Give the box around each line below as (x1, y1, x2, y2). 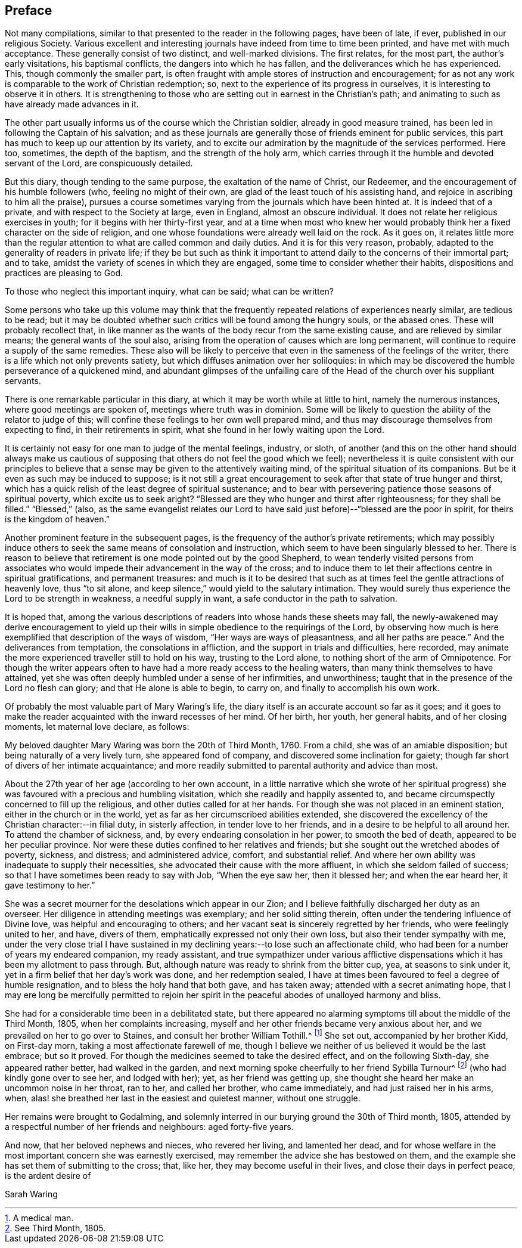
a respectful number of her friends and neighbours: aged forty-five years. (5, 1121, 294, 1132)
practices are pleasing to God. (5, 268, 123, 278)
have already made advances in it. (5, 99, 139, 110)
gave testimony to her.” (5, 880, 95, 891)
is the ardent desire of (5, 1170, 91, 1181)
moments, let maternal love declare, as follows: (5, 721, 189, 732)
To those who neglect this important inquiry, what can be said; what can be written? (5, 286, 334, 297)
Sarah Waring (5, 1188, 58, 1199)
